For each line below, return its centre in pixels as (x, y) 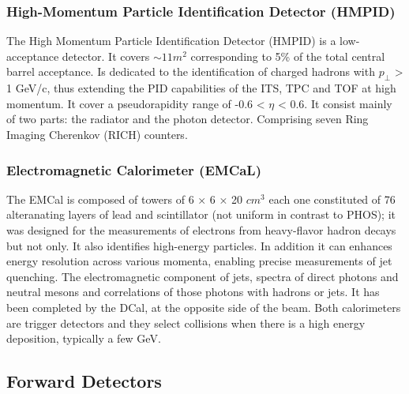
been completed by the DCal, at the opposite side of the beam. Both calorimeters (204, 307)
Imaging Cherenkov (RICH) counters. (97, 134)
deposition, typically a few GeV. (84, 338)
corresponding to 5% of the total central (288, 56)
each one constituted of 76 (332, 199)
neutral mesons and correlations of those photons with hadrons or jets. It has (193, 292)
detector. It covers (106, 56)
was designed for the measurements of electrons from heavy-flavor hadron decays (201, 229)
